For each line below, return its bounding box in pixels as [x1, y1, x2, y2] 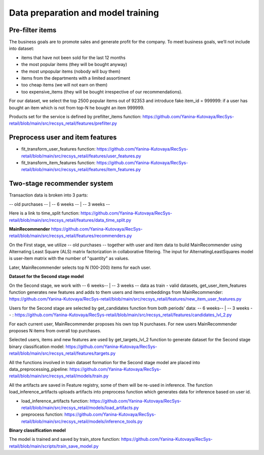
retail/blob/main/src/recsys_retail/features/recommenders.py [9, 233, 132, 239]
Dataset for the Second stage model [9, 274, 84, 280]
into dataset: [9, 45, 34, 51]
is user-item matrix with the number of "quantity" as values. [9, 256, 130, 261]
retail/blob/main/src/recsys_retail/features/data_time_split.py [9, 217, 132, 223]
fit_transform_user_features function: [21, 146, 96, 152]
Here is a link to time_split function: [9, 210, 80, 216]
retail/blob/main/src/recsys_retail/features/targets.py [9, 350, 116, 356]
